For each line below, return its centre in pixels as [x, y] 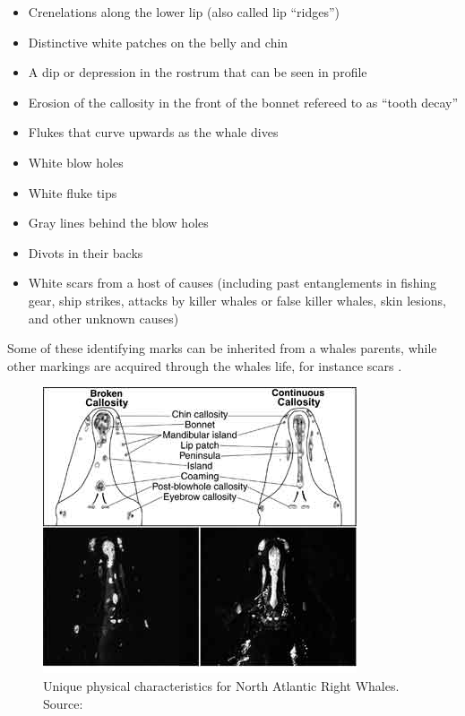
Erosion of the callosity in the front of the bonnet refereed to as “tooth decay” [243, 102]
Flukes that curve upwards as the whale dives [153, 132]
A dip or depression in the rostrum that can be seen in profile [198, 72]
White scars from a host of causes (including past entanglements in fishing [232, 283]
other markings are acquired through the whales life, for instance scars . [205, 365]
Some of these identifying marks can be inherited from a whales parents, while [222, 348]
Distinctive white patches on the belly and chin [158, 42]
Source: [63, 703]
